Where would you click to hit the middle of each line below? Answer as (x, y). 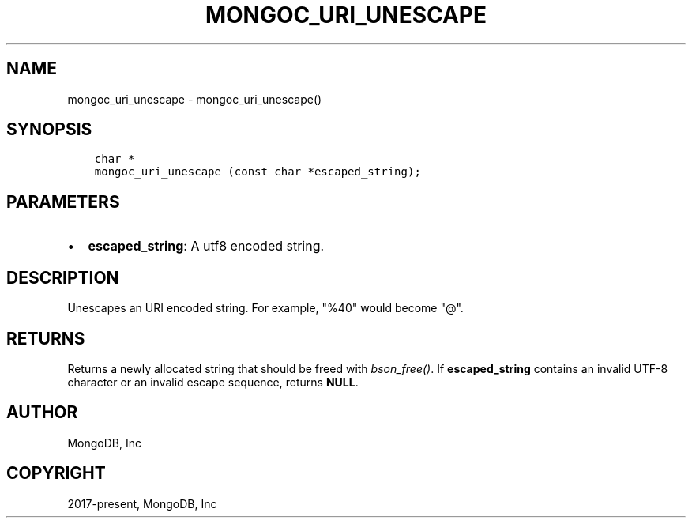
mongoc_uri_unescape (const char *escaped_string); (258, 172)
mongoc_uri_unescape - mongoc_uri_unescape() (195, 99)
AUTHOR (42, 413)
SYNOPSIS (49, 130)
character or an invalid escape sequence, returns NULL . (213, 382)
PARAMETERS (63, 202)
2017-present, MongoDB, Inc (142, 503)
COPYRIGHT (56, 473)
